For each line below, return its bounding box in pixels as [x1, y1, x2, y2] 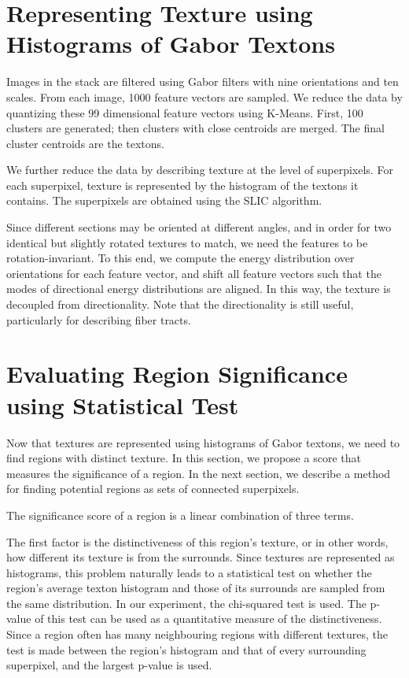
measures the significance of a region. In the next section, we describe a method [6, 465, 391, 481]
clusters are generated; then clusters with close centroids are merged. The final [6, 120, 385, 136]
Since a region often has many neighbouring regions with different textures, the [6, 626, 389, 643]
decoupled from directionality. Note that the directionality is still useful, [6, 296, 354, 313]
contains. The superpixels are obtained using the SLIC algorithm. [6, 192, 322, 209]
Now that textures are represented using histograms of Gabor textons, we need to [6, 434, 400, 450]
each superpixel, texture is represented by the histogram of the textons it [6, 176, 359, 193]
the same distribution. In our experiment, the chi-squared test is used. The [6, 595, 367, 611]
